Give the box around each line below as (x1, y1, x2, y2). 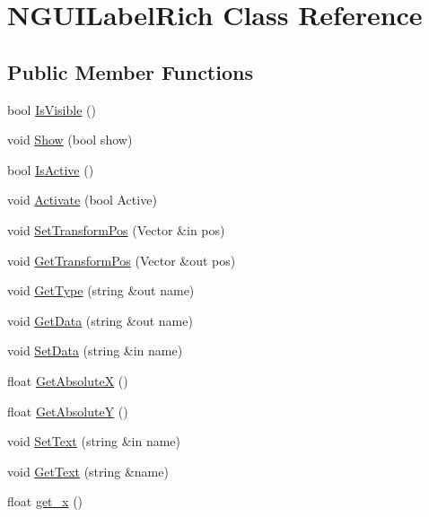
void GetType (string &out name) (7, 281, 195, 300)
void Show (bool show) (7, 130, 133, 149)
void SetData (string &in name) (7, 341, 183, 360)
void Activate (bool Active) (7, 190, 157, 209)
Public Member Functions (7, 57, 253, 85)
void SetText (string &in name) (7, 432, 181, 451)
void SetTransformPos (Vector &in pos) (7, 220, 225, 239)
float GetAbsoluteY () (7, 401, 128, 420)
